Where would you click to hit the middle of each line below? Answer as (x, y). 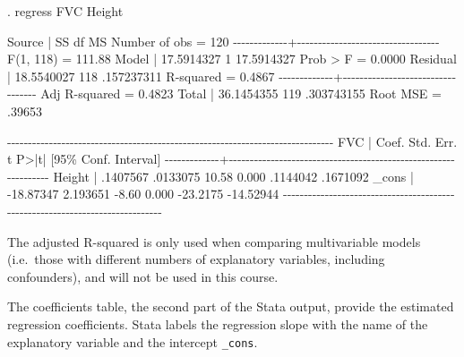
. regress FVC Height (65, 11)
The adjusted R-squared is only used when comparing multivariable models (214, 241)
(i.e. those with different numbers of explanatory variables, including (196, 259)
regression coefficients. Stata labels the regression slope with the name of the (218, 323)
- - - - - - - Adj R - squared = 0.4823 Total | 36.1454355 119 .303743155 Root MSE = (224, 93)
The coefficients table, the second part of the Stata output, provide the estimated (231, 306)
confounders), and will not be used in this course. (143, 276)
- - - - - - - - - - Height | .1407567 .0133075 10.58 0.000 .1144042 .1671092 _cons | (211, 176)
